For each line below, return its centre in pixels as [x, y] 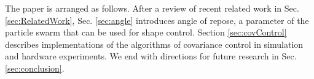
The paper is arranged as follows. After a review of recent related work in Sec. [152, 8]
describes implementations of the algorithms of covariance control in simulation [154, 44]
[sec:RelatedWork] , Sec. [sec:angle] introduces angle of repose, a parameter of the [157, 20]
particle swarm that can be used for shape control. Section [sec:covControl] [146, 32]
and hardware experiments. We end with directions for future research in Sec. [151, 56]
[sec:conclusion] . [35, 68]
